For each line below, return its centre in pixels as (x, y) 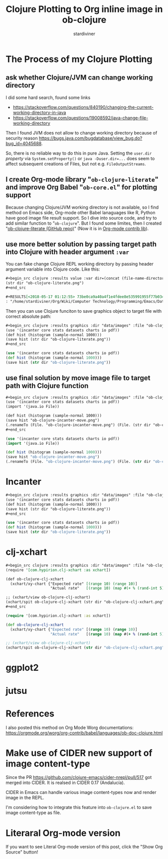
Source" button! (22, 852)
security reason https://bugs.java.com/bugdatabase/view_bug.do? (74, 138)
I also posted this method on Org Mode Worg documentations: (70, 727)
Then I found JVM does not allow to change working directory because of (82, 133)
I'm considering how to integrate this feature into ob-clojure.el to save (79, 807)
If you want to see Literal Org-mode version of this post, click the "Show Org (84, 847)
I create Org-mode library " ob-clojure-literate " (82, 179)
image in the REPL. (25, 798)
